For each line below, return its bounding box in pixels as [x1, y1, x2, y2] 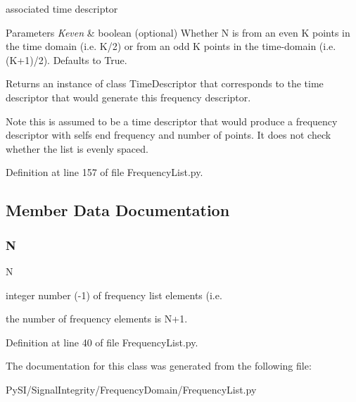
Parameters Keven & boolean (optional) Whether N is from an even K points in [6, 25, 350, 39]
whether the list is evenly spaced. [6, 141, 148, 156]
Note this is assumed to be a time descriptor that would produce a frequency [6, 113, 338, 128]
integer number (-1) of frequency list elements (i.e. [6, 287, 222, 302]
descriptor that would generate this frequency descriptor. [6, 89, 251, 104]
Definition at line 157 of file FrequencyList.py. [6, 165, 203, 180]
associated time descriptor [6, 1, 118, 15]
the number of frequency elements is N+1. [6, 311, 188, 326]
